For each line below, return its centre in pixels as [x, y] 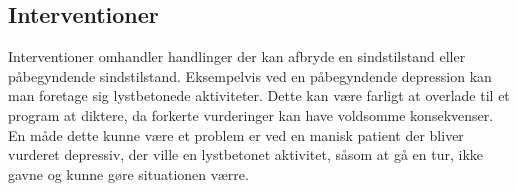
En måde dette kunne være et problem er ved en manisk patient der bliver [236, 134]
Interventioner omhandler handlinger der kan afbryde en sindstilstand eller [237, 56]
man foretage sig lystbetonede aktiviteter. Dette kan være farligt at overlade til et [259, 95]
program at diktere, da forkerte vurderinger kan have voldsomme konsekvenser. [251, 114]
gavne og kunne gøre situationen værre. [128, 173]
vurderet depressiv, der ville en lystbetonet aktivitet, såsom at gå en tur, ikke [246, 154]
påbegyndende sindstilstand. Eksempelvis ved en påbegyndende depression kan [250, 75]
